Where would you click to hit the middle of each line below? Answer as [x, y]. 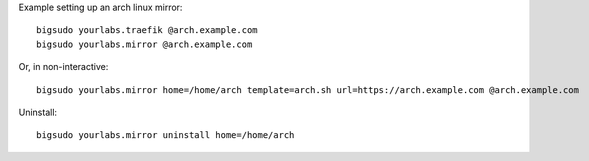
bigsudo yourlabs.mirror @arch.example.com [144, 44]
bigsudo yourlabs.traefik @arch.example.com [147, 30]
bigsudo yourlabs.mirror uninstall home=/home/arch [165, 135]
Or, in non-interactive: [63, 67]
